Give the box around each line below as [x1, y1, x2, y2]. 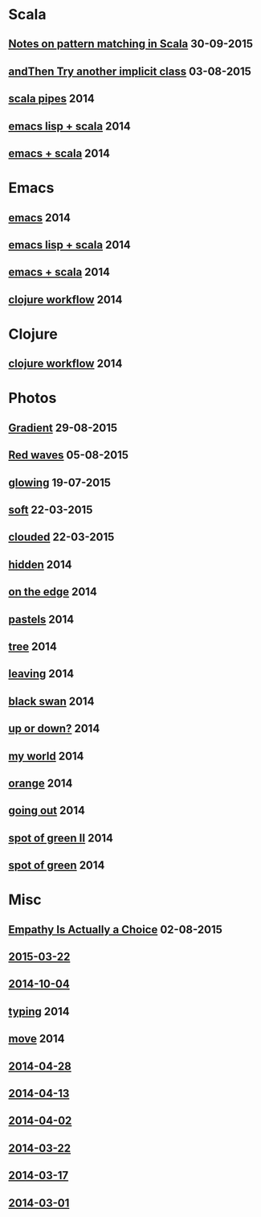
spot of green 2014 [8, 858, 105, 873]
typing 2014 [8, 1005, 70, 1018]
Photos [8, 389, 57, 407]
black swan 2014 [8, 694, 95, 708]
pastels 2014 [8, 612, 75, 626]
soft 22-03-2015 [8, 504, 93, 517]
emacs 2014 [8, 211, 71, 224]
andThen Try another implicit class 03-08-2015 [8, 64, 251, 78]
